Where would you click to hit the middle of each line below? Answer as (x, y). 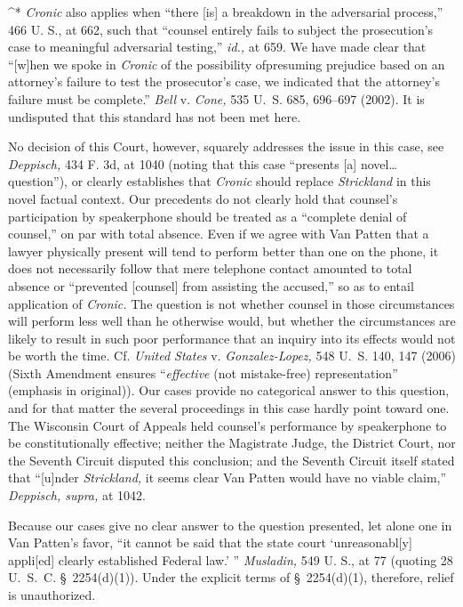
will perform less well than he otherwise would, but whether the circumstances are (232, 321)
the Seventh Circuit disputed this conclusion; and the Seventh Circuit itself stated (231, 460)
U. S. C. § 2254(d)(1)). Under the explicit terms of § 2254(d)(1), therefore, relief (231, 577)
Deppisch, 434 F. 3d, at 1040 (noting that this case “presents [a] (183, 163)
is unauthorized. (52, 595)
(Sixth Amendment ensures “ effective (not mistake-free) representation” (203, 372)
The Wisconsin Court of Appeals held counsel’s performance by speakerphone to (228, 425)
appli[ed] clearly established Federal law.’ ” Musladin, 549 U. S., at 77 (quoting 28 (231, 559)
